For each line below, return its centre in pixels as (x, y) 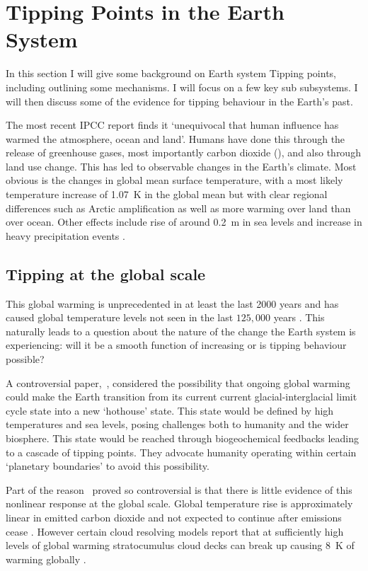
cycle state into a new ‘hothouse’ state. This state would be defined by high (170, 410)
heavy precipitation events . (65, 235)
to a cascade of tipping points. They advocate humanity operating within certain (181, 452)
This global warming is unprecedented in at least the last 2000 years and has (172, 303)
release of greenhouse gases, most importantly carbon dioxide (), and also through (183, 152)
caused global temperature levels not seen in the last (120, 317)
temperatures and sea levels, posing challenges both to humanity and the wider (177, 424)
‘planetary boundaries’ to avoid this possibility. (108, 466)
